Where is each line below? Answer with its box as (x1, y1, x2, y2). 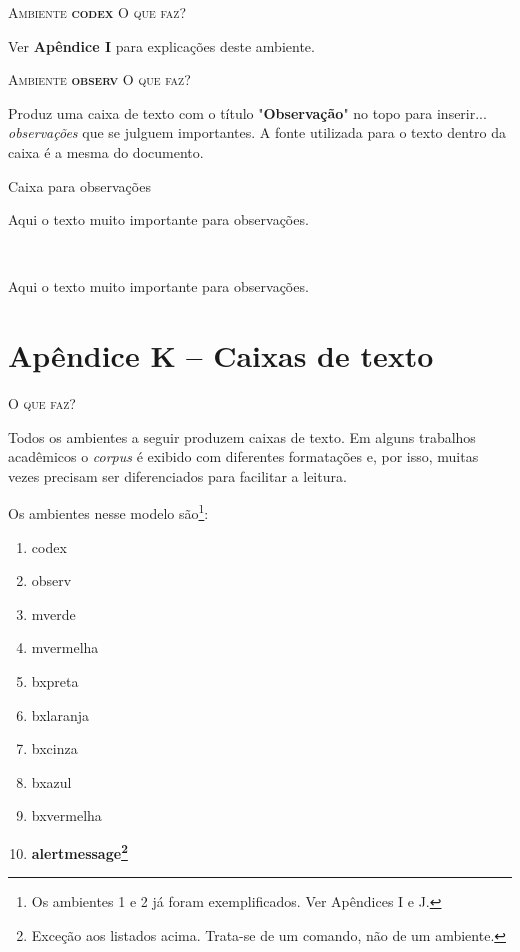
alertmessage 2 (31, 840, 128, 863)
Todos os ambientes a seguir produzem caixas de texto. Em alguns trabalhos (8, 426, 476, 447)
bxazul (31, 771, 72, 792)
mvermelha (31, 637, 99, 658)
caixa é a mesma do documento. (8, 141, 204, 162)
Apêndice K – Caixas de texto (8, 335, 434, 376)
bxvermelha (31, 805, 102, 826)
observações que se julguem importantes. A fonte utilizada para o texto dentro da (8, 122, 507, 143)
